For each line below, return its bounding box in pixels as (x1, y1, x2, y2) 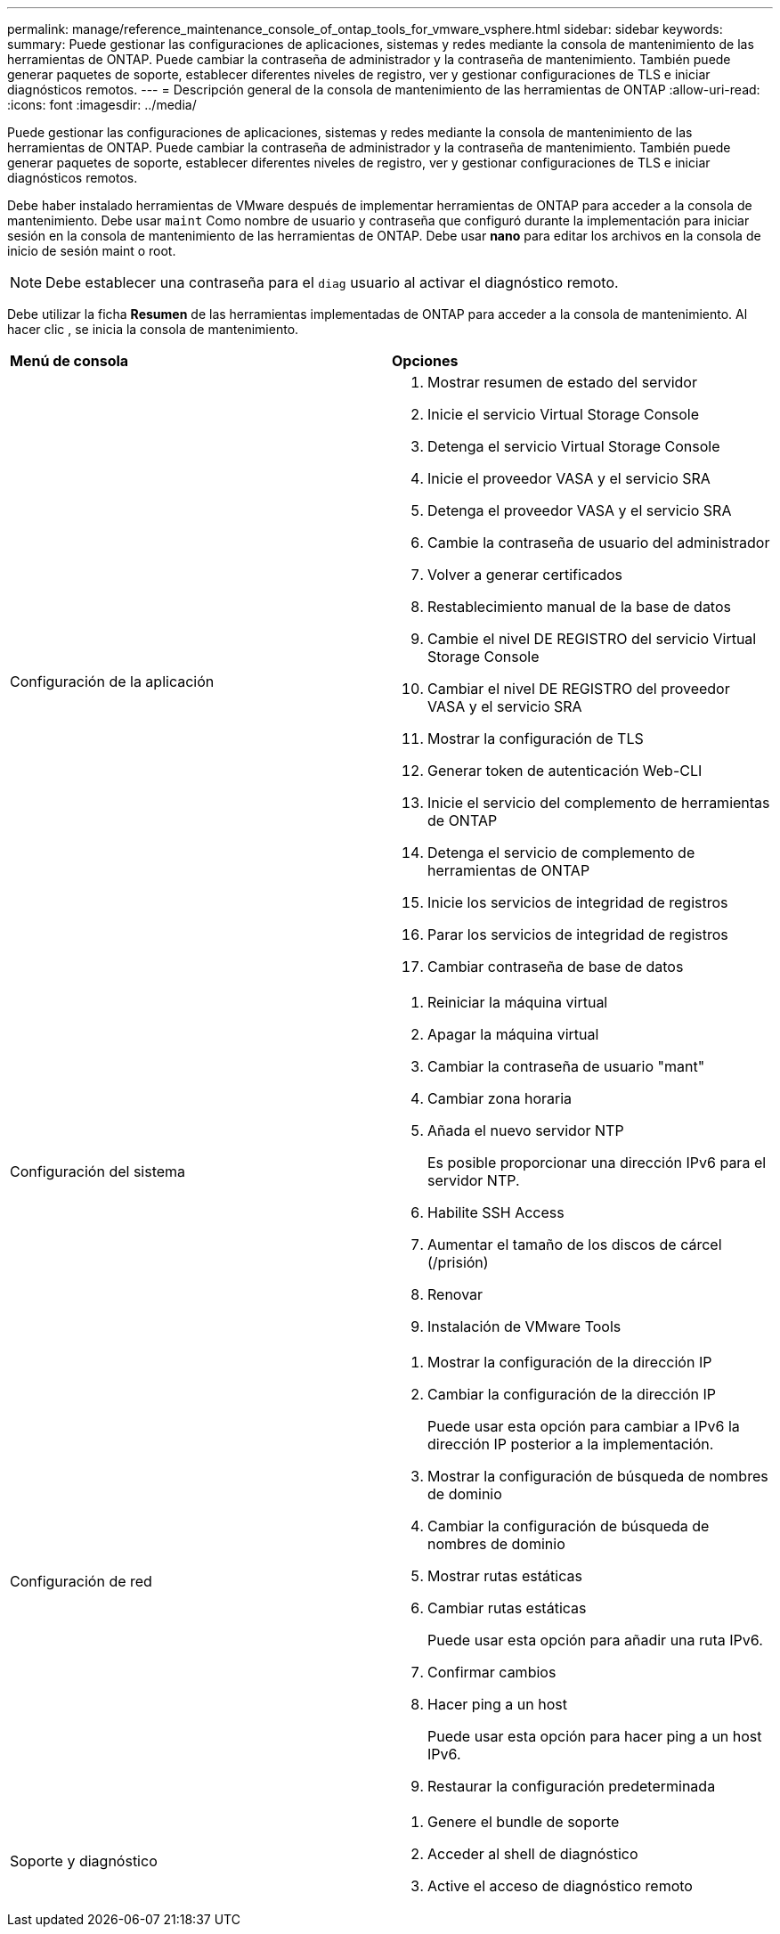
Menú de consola (10, 352, 129, 370)
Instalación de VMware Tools (427, 1318, 622, 1335)
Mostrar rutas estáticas (427, 1567, 582, 1585)
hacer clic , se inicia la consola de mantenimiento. (7, 322, 299, 337)
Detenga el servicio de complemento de (427, 844, 695, 861)
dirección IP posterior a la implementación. (427, 1435, 714, 1453)
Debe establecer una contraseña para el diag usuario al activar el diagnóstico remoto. (45, 273, 619, 291)
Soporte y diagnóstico (10, 1852, 158, 1870)
